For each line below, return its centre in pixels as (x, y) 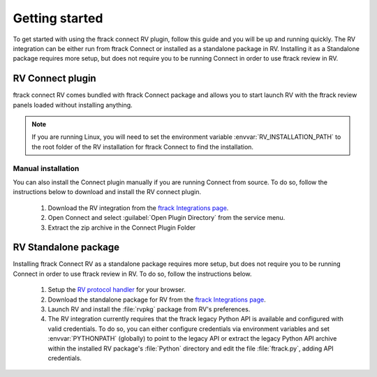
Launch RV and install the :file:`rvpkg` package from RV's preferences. (149, 309)
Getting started (58, 18)
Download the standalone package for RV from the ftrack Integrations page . (157, 300)
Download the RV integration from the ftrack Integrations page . (138, 208)
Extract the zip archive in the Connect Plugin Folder (122, 228)
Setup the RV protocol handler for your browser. (117, 290)
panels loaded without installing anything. (73, 105)
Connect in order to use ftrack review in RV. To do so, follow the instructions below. (132, 274)
